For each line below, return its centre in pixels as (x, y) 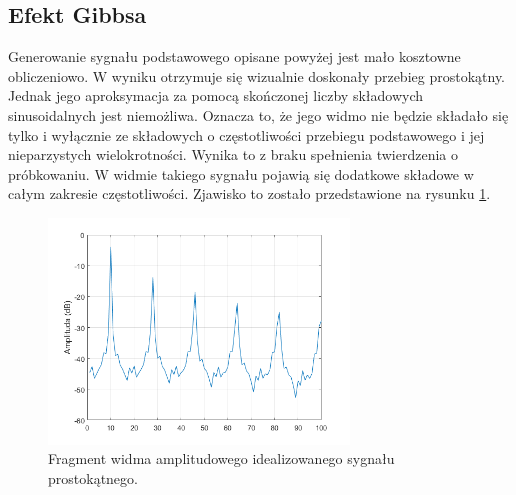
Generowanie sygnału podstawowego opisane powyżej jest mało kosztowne (234, 56)
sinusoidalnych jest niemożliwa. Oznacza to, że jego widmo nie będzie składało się (258, 114)
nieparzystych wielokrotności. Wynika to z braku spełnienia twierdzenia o (233, 154)
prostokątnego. (93, 477)
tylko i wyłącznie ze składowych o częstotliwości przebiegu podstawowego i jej (246, 134)
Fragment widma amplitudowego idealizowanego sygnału (221, 458)
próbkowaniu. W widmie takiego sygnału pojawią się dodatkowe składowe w (241, 173)
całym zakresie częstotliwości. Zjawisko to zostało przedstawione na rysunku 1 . (249, 193)
